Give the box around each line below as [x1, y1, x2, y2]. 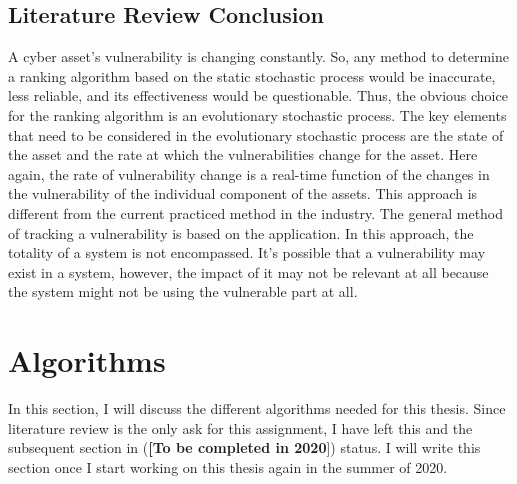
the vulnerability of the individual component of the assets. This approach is [8, 183, 478, 204]
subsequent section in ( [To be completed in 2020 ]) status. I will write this [8, 437, 481, 458]
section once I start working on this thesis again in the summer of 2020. [8, 456, 448, 477]
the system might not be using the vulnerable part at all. [8, 281, 358, 302]
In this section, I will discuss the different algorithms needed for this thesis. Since [8, 398, 506, 419]
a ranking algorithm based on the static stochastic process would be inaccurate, [8, 65, 496, 86]
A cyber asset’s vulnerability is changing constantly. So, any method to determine [8, 46, 510, 67]
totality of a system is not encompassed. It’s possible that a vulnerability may [8, 242, 486, 263]
